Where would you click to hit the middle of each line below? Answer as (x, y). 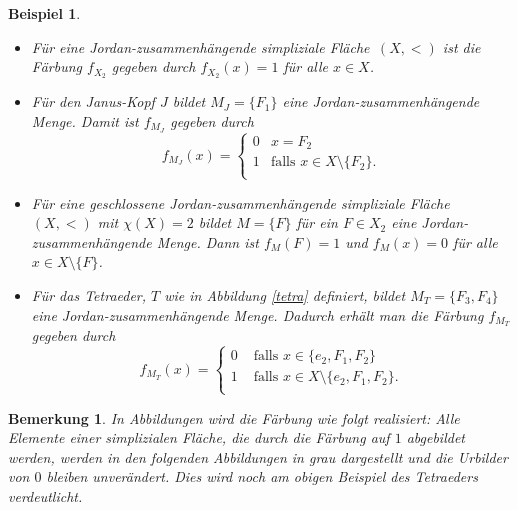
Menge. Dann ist (207, 241)
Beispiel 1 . (44, 13)
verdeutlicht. (45, 495)
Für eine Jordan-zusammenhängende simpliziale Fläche (200, 46)
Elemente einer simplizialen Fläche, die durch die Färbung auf (199, 437)
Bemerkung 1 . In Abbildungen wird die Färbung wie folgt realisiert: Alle (234, 417)
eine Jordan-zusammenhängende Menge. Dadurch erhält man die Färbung (257, 314)
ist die (461, 46)
